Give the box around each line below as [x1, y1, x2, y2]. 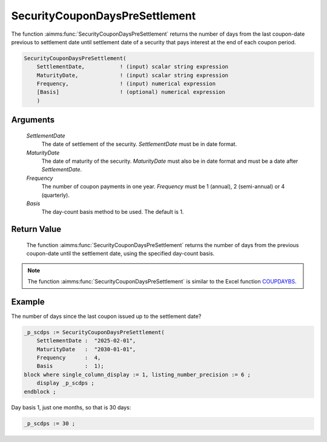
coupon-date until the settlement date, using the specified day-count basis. [26, 250, 215, 257]
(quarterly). [41, 191, 70, 199]
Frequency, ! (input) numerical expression [36, 81, 216, 87]
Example [11, 297, 45, 307]
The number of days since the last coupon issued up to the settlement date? [11, 312, 202, 320]
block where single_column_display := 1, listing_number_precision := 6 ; [24, 371, 251, 378]
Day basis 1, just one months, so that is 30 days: [11, 403, 131, 411]
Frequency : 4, [36, 354, 101, 361]
